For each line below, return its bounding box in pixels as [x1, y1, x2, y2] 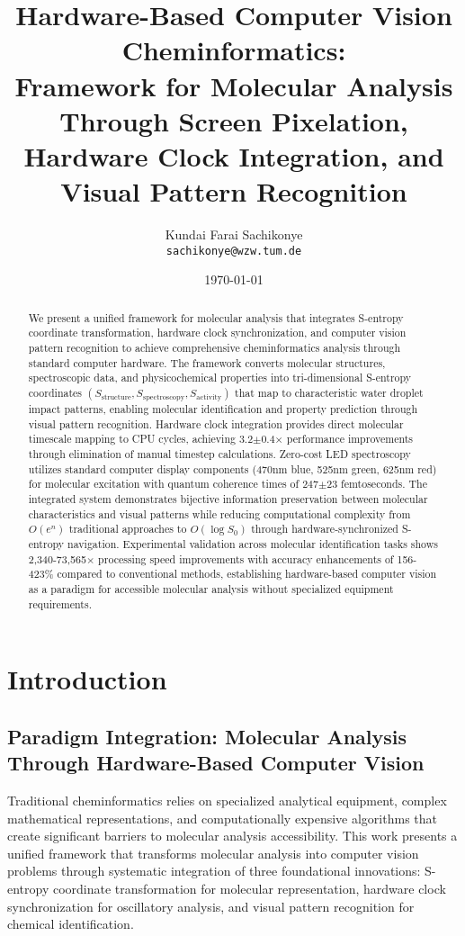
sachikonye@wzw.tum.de [165, 244, 302, 257]
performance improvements [286, 431, 414, 446]
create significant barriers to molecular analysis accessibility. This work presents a [7, 826, 458, 845]
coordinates [28, 384, 83, 400]
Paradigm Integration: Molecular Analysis [7, 722, 407, 750]
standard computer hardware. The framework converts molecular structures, [28, 355, 386, 370]
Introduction [7, 661, 167, 697]
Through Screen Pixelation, [59, 102, 408, 139]
